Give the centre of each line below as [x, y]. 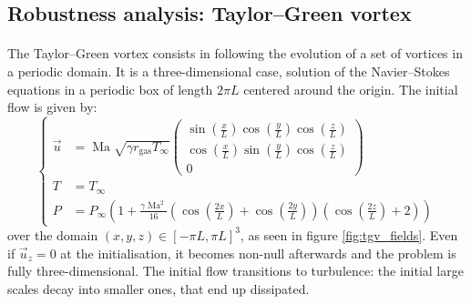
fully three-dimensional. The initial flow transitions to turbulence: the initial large [235, 271]
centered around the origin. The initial [351, 89]
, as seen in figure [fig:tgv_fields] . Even [349, 234]
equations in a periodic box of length [110, 89]
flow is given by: [52, 107]
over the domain [53, 234]
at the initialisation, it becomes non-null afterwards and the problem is [258, 253]
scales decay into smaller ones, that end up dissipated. [159, 288]
